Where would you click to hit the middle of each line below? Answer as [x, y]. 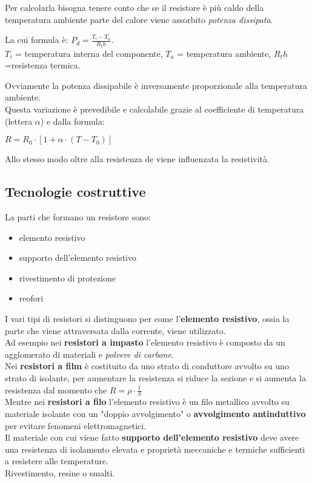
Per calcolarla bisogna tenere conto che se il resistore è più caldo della [134, 7]
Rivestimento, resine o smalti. [60, 472]
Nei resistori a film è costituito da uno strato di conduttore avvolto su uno [147, 366]
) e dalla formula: [72, 121]
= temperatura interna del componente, [89, 53]
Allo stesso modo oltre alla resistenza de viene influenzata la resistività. [137, 159]
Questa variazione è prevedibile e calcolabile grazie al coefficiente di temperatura [154, 109]
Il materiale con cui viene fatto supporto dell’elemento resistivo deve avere [152, 437]
